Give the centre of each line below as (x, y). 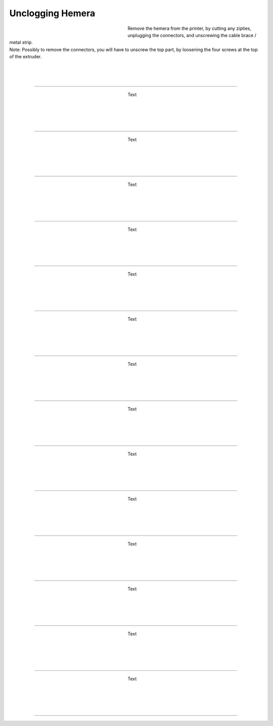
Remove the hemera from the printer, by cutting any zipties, (190, 28)
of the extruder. (26, 57)
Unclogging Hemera (52, 13)
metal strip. (21, 43)
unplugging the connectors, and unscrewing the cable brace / (192, 35)
